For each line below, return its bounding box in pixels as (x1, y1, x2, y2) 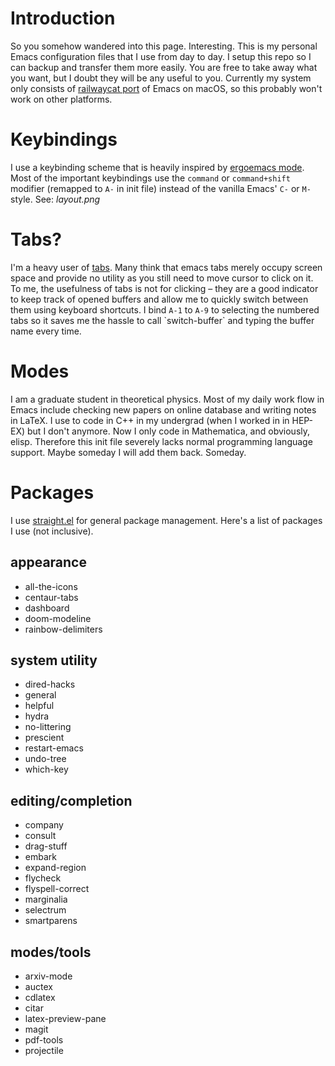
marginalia (24, 893, 68, 906)
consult (24, 830, 57, 842)
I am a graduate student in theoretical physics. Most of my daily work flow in (10, 393, 325, 405)
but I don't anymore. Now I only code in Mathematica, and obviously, (27, 425, 311, 437)
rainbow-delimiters (24, 623, 103, 635)
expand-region (24, 862, 87, 874)
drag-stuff (24, 840, 68, 852)
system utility (10, 652, 98, 669)
